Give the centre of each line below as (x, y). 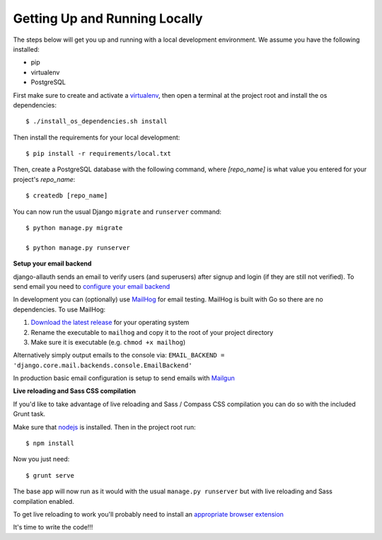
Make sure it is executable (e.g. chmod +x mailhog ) (108, 342)
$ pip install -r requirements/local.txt (98, 154)
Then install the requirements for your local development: (97, 137)
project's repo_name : (44, 179)
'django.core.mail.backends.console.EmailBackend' (103, 365)
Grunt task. (29, 414)
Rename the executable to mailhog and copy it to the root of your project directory (152, 332)
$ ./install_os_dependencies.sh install (97, 121)
